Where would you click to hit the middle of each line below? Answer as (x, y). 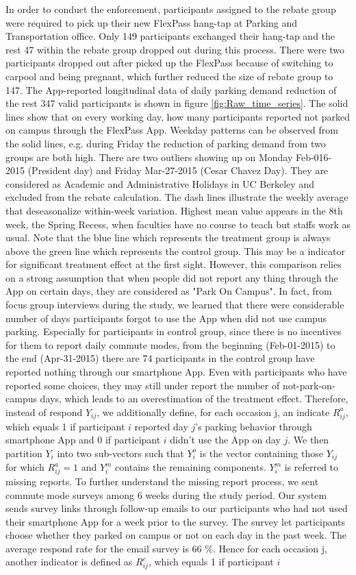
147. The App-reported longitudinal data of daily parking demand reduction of (171, 89)
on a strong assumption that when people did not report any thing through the (172, 277)
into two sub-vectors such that (120, 453)
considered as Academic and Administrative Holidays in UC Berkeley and (160, 183)
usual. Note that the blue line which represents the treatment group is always (168, 237)
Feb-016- (314, 157)
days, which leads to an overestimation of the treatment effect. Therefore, (194, 399)
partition (24, 453)
